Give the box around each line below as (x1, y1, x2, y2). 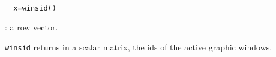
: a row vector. (5, 21, 58, 33)
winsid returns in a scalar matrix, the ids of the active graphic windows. (5, 40, 272, 53)
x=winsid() (13, 4, 56, 12)
